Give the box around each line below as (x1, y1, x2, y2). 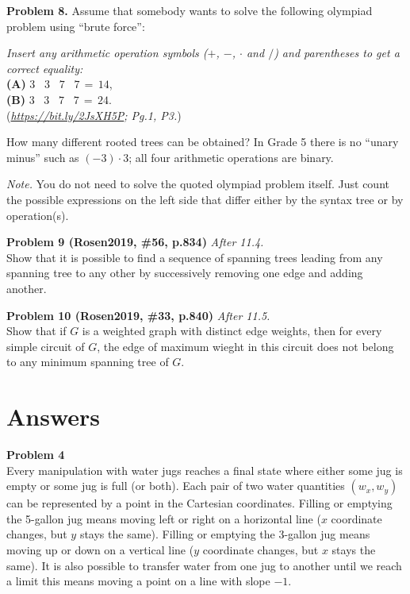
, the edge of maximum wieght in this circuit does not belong (97, 337, 394, 354)
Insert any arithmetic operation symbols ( (6, 44, 208, 61)
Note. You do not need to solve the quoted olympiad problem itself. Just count (6, 175, 389, 192)
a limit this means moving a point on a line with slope (6, 573, 270, 589)
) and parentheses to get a (274, 44, 400, 61)
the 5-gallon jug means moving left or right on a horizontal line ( (6, 510, 321, 526)
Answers (6, 400, 101, 433)
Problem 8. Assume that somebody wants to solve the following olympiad (6, 2, 373, 18)
